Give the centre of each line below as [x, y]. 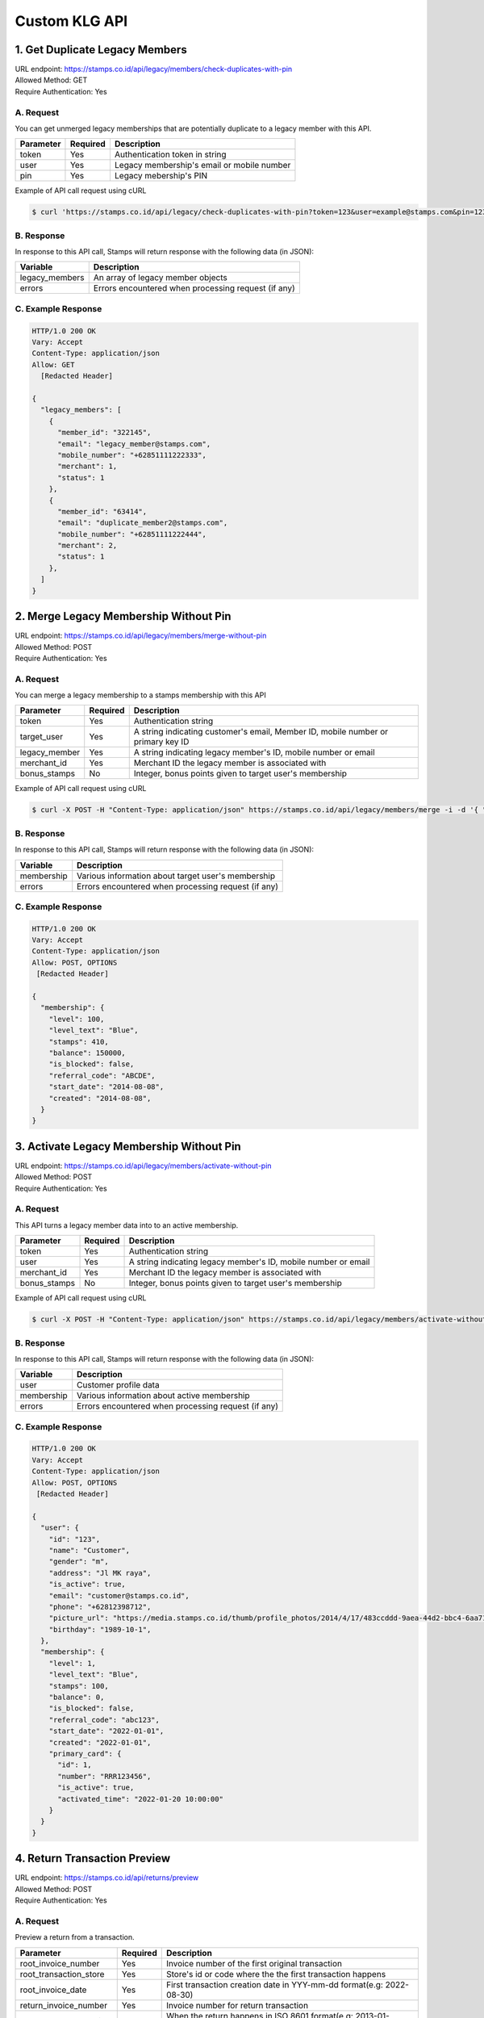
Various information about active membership [163, 1396]
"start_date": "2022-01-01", [106, 1731]
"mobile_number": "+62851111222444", [132, 534]
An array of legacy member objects [160, 278]
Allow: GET [53, 364]
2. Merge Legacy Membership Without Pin [123, 616]
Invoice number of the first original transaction [254, 1963]
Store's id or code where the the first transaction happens [276, 1974]
